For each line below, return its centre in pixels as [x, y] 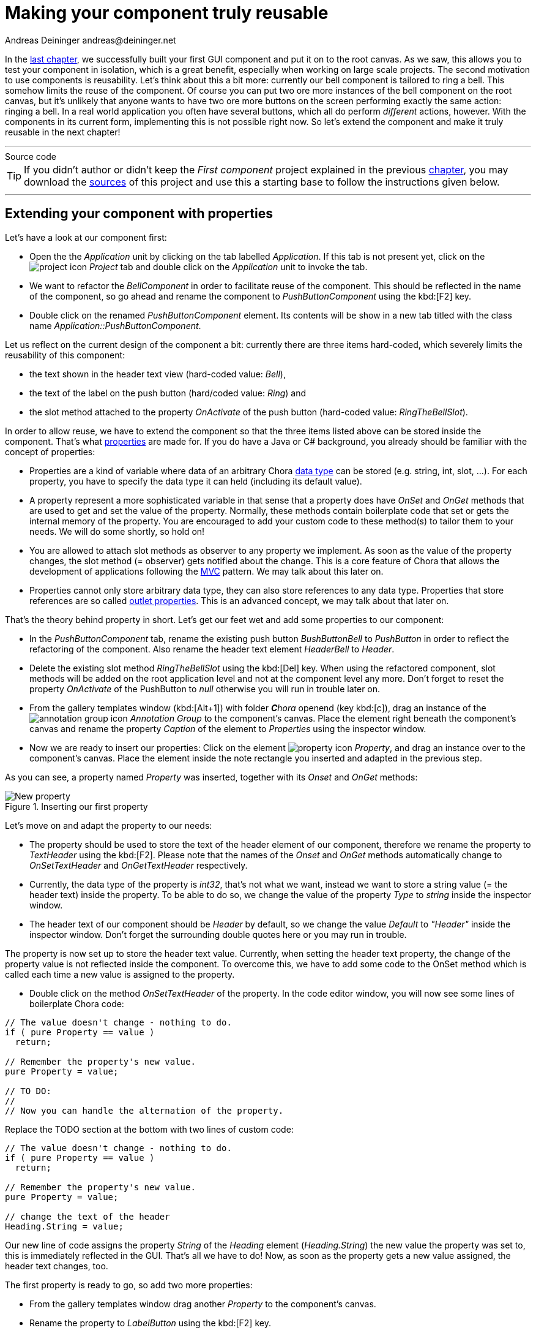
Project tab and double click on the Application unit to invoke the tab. [229, 266]
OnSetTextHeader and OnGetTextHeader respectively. [139, 865]
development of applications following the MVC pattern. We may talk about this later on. [207, 571]
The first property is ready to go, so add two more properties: [129, 1285]
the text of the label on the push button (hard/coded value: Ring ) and [168, 393]
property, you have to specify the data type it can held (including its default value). [196, 481]
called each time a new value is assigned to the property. [120, 974]
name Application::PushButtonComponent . [115, 325]
